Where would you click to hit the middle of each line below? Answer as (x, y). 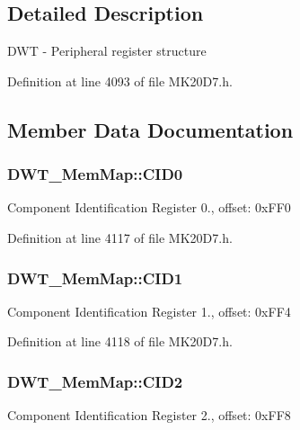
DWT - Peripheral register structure (107, 51)
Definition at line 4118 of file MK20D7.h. (120, 341)
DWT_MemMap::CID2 (95, 381)
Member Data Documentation (150, 129)
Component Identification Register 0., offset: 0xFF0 (149, 207)
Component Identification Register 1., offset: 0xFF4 (149, 311)
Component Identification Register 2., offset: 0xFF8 (149, 415)
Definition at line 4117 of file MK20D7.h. (120, 237)
